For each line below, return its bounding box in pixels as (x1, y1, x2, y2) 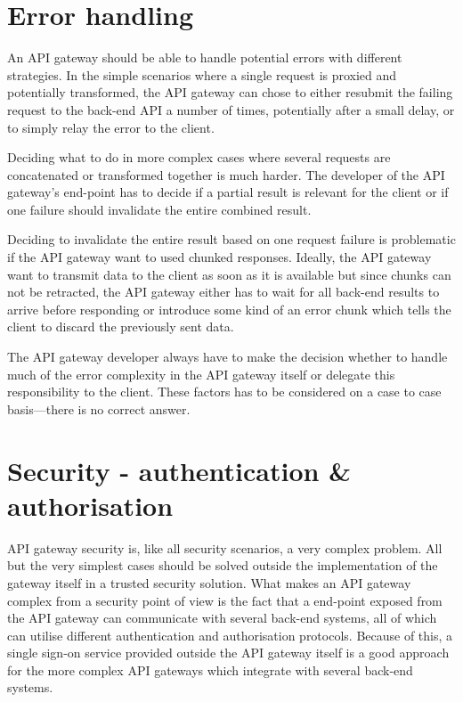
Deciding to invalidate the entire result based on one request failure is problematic (7, 230, 456, 249)
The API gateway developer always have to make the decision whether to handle (7, 347, 448, 366)
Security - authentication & (7, 452, 352, 488)
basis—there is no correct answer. (7, 399, 191, 418)
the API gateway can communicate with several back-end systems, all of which (7, 608, 437, 627)
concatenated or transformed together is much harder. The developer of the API (7, 165, 445, 184)
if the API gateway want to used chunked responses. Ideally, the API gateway (7, 248, 432, 266)
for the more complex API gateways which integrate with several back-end (7, 660, 413, 679)
